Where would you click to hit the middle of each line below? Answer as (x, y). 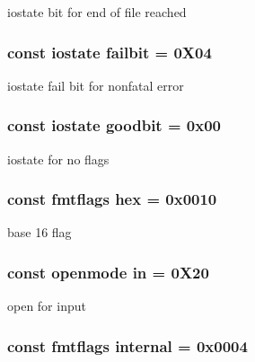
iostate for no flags (58, 159)
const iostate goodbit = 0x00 (114, 125)
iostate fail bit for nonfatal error (96, 85)
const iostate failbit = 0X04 (110, 52)
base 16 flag (40, 232)
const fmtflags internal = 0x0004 (127, 345)
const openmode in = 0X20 (108, 272)
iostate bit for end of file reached (97, 12)
